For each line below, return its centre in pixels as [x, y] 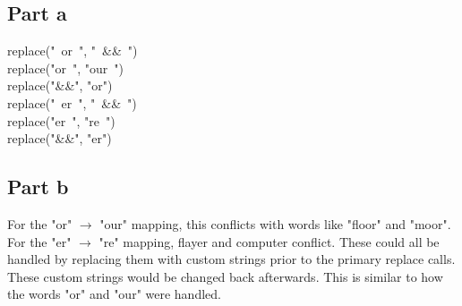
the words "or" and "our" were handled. [114, 294]
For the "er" [39, 241]
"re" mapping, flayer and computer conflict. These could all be [269, 241]
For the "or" [40, 223]
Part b [38, 187]
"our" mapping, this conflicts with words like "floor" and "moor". [275, 223]
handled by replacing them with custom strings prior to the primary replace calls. [231, 259]
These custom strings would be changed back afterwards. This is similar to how [225, 276]
